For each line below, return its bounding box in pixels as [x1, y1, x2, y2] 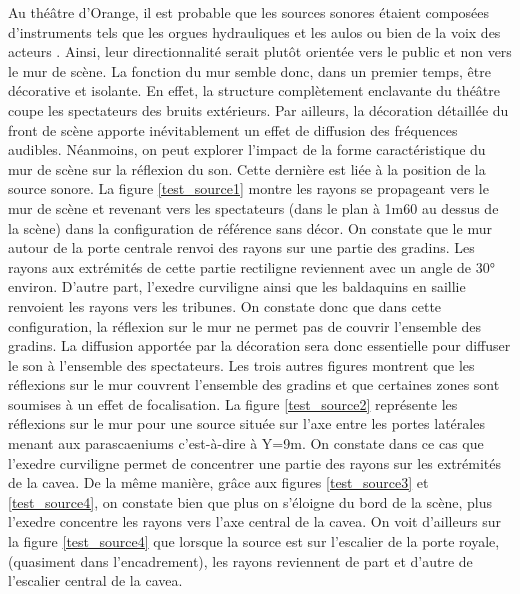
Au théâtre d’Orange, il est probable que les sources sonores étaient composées [8, 2, 490, 22]
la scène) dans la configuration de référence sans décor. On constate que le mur [8, 217, 492, 238]
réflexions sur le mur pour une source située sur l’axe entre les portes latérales [8, 413, 485, 434]
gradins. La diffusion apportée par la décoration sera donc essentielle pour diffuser [8, 335, 511, 356]
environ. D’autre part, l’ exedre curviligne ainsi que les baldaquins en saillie [8, 276, 466, 297]
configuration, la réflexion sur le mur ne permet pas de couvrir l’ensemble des [8, 315, 482, 336]
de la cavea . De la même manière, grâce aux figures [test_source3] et [8, 472, 429, 493]
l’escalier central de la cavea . [8, 570, 183, 591]
